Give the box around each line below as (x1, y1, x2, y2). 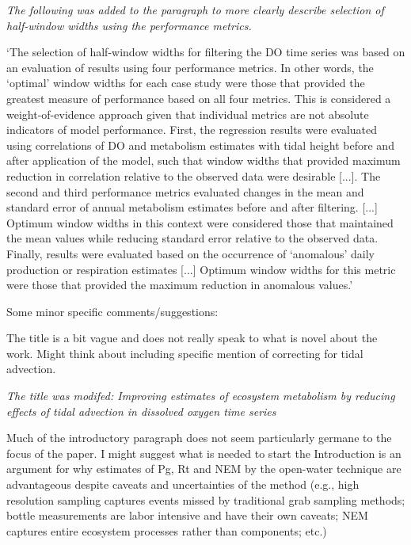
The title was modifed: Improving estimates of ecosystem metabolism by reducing (6, 387, 395, 404)
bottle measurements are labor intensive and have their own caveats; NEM (6, 507, 368, 524)
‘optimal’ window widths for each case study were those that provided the (6, 74, 365, 91)
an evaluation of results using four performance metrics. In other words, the (6, 59, 374, 75)
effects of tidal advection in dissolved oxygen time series (6, 402, 276, 419)
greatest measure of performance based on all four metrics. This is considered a (6, 90, 391, 106)
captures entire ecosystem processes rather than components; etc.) (6, 522, 327, 539)
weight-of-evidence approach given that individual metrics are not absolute (6, 105, 369, 122)
